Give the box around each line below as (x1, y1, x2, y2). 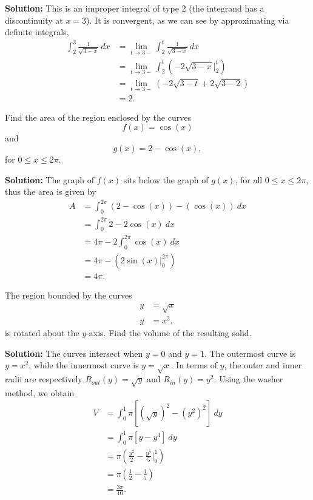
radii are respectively (5, 373, 82, 385)
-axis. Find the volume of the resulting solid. (86, 326, 252, 339)
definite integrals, (5, 25, 69, 38)
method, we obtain (5, 386, 75, 399)
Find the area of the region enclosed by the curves (5, 110, 191, 123)
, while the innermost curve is (29, 359, 139, 371)
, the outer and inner (224, 359, 302, 371)
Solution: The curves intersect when (5, 346, 143, 359)
